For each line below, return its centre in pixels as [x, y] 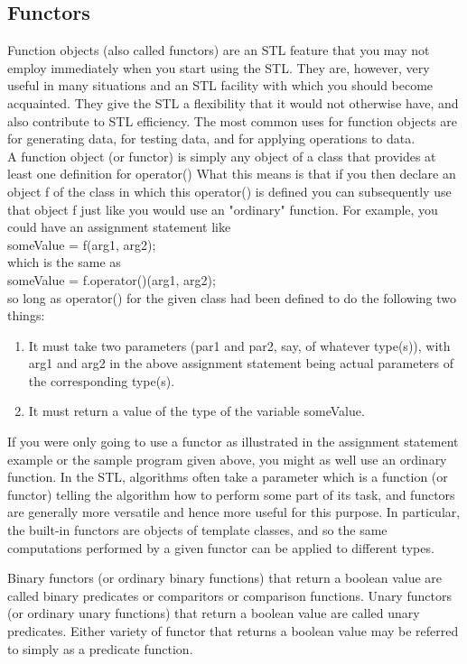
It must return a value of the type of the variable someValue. [196, 411]
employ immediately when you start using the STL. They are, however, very [219, 67]
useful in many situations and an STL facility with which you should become [220, 85]
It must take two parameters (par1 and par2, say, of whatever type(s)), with [239, 345]
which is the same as [64, 262]
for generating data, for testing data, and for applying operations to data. [211, 138]
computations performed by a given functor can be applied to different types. [221, 547]
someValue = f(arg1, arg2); [82, 244]
